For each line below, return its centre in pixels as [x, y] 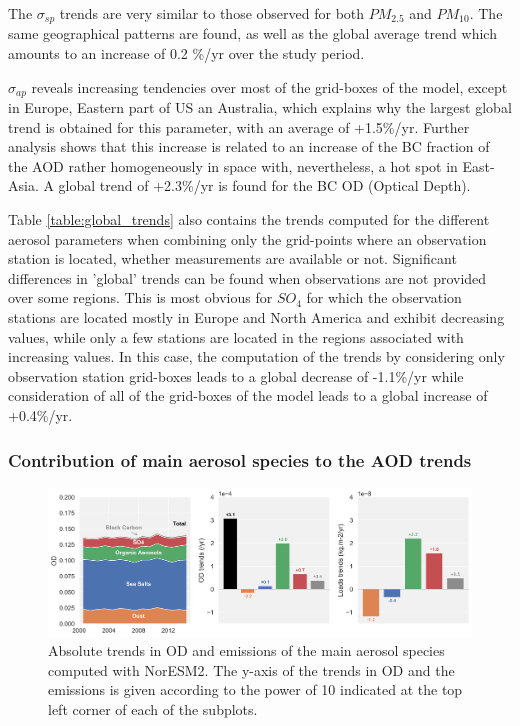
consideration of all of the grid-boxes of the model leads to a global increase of [248, 395]
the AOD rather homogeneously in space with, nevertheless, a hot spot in [233, 165]
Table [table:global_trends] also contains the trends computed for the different [249, 219]
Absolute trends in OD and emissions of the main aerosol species [246, 650]
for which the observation [384, 297]
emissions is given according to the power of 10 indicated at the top [255, 689]
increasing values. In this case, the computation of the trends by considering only [256, 356]
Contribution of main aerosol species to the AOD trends [240, 459]
